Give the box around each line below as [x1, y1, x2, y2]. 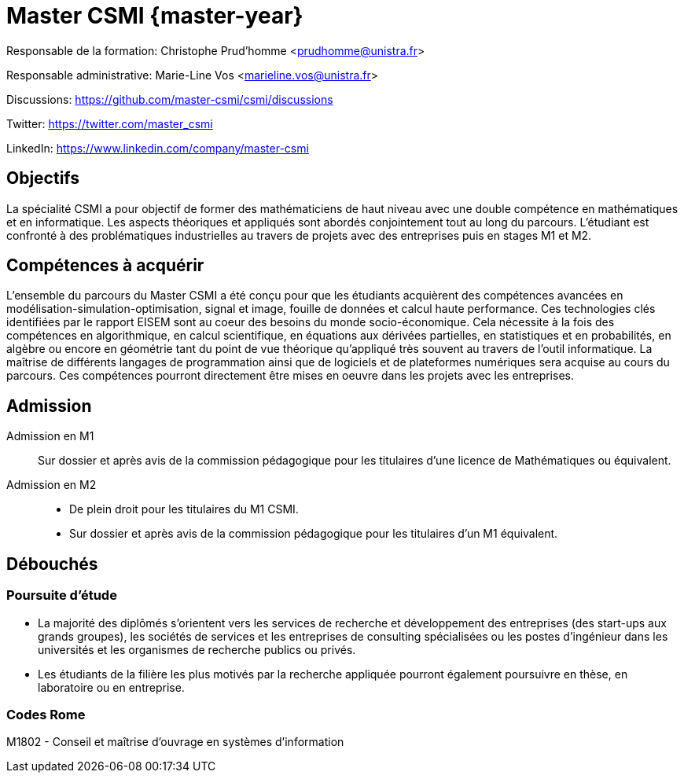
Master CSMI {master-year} [6, 2, 303, 29]
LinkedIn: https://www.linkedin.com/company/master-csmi [6, 141, 309, 155]
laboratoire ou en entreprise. [38, 680, 185, 694]
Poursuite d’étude [6, 587, 117, 604]
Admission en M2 [6, 478, 97, 492]
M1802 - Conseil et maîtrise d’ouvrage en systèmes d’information [6, 735, 344, 749]
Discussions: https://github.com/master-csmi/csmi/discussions [6, 92, 333, 106]
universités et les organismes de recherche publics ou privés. [38, 642, 356, 656]
